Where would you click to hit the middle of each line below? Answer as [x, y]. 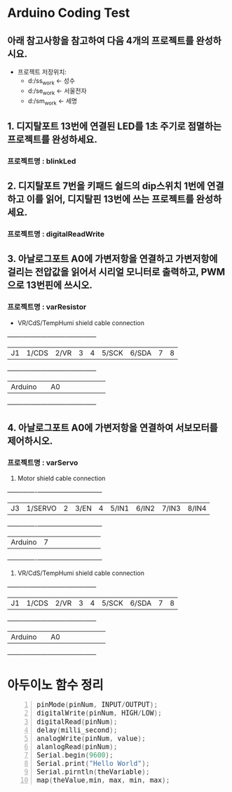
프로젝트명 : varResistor [47, 307]
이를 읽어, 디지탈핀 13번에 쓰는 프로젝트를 [110, 199]
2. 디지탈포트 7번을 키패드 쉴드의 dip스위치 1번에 [106, 186]
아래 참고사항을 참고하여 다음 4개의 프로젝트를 [101, 40]
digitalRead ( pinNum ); [77, 722]
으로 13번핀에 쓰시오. [50, 285]
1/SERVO [42, 508]
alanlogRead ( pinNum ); [77, 747]
